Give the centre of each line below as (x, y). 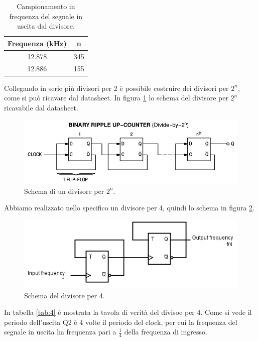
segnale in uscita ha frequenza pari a (60, 332)
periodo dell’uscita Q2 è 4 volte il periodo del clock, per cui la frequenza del (121, 322)
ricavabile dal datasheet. (41, 107)
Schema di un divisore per (64, 191)
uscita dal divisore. (46, 26)
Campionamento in (46, 6)
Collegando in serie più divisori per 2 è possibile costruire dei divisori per (116, 88)
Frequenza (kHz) (37, 43)
